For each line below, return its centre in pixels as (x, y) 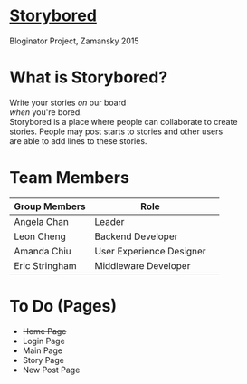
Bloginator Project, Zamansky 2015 (74, 41)
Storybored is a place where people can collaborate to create (123, 121)
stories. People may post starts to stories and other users (116, 131)
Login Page (43, 341)
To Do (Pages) (63, 306)
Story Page (43, 360)
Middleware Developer (142, 265)
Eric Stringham (45, 265)
